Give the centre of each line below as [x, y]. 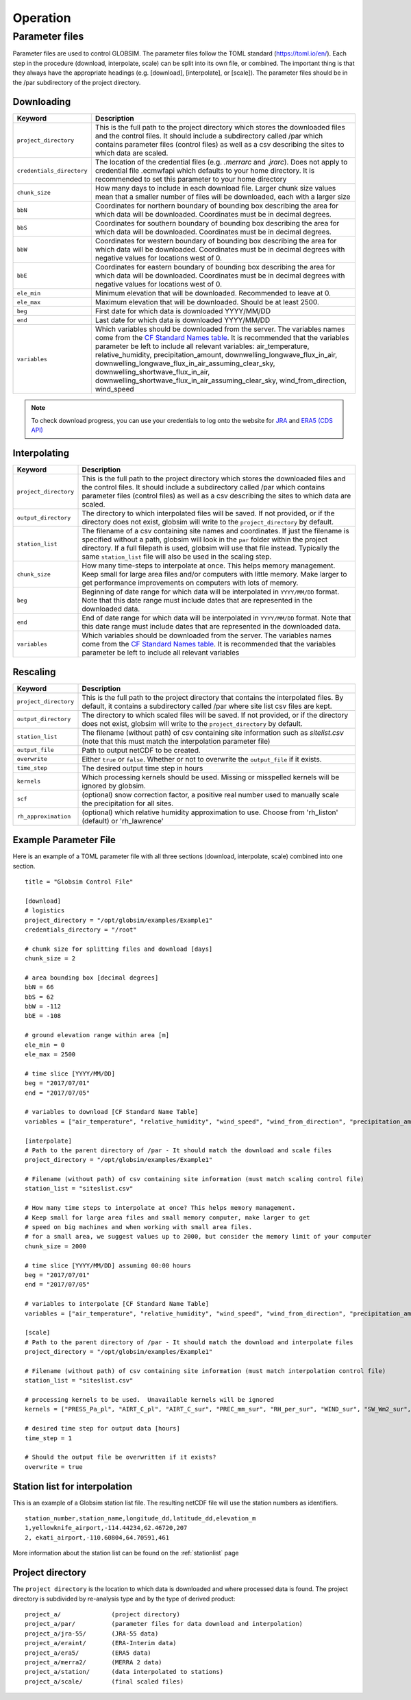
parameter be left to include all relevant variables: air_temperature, [202, 346]
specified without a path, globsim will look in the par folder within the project [205, 539]
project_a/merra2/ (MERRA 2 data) [94, 1662]
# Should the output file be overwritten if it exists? [121, 1457]
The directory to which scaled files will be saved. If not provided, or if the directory [215, 715]
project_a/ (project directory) [103, 1614]
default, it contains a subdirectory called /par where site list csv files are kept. [207, 706]
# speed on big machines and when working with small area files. [139, 1227]
